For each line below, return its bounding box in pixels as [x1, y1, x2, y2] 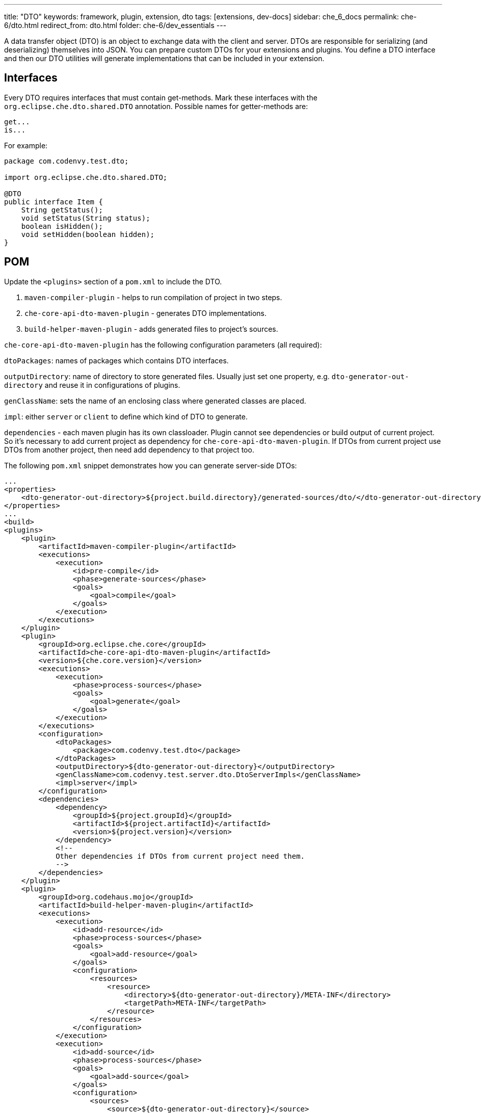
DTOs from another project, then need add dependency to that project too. [4, 445, 254, 454]
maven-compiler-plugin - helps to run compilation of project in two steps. [24, 293, 282, 302]
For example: [4, 141, 48, 150]
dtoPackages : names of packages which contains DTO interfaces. [4, 356, 229, 365]
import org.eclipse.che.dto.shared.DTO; [4, 173, 168, 181]
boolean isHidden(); [21, 222, 103, 230]
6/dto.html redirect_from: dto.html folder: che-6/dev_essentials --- [4, 21, 227, 30]
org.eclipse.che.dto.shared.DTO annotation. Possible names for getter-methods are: [4, 101, 308, 111]
